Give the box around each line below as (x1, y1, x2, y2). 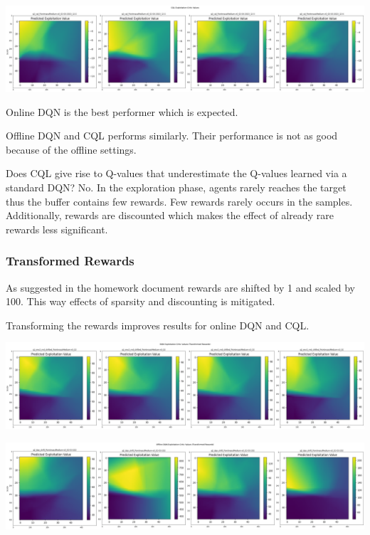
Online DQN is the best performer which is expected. (6, 104, 238, 119)
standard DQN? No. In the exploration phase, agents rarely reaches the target (6, 180, 347, 195)
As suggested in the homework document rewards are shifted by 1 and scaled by (6, 280, 355, 295)
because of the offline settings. (6, 142, 137, 157)
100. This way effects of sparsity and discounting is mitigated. (6, 294, 275, 309)
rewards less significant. (6, 221, 108, 236)
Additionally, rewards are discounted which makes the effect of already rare (6, 208, 334, 223)
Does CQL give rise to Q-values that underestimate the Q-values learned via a (6, 166, 347, 181)
